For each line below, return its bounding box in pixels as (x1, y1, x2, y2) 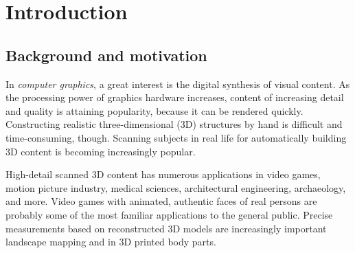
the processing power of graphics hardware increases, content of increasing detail (5, 90, 344, 104)
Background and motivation (5, 44, 207, 65)
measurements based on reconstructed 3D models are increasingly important (5, 221, 327, 235)
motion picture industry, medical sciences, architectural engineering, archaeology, (5, 180, 346, 195)
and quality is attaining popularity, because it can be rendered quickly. (5, 103, 304, 118)
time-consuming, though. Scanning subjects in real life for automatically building (5, 130, 347, 144)
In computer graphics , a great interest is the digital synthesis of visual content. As (5, 76, 350, 91)
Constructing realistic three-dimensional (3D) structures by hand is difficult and (5, 117, 343, 131)
